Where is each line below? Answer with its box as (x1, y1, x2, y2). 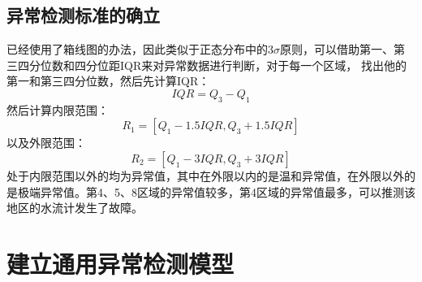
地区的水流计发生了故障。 (6, 199, 143, 216)
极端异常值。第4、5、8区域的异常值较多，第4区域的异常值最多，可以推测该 (17, 183, 416, 200)
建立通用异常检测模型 (6, 246, 235, 280)
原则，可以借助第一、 (280, 41, 394, 58)
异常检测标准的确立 (6, 2, 160, 28)
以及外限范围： (6, 134, 86, 151)
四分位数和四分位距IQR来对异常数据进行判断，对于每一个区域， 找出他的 (17, 56, 407, 73)
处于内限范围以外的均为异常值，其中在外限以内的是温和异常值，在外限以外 (6, 167, 404, 184)
